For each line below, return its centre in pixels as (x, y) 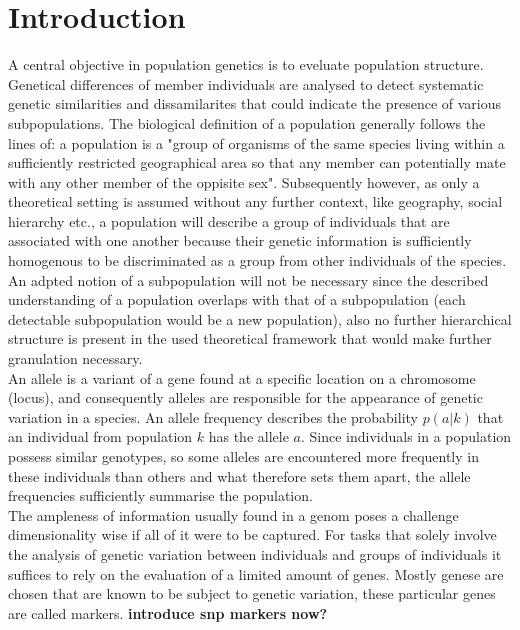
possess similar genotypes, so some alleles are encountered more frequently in (243, 456)
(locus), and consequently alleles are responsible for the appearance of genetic (245, 397)
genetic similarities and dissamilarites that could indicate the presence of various (255, 103)
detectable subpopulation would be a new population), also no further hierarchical (260, 318)
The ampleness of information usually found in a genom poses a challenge (233, 514)
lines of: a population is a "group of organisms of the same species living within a (256, 142)
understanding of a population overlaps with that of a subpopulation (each (237, 299)
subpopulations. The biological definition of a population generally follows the (247, 122)
